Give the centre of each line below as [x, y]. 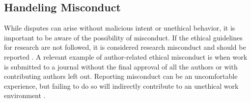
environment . [25, 95]
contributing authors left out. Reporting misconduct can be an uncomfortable [121, 76]
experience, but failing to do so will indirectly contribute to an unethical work [121, 85]
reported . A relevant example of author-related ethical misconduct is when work [126, 56]
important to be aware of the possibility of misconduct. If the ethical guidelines [123, 37]
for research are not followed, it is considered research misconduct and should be [125, 47]
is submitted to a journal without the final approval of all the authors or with [121, 66]
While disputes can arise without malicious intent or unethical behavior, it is [120, 28]
